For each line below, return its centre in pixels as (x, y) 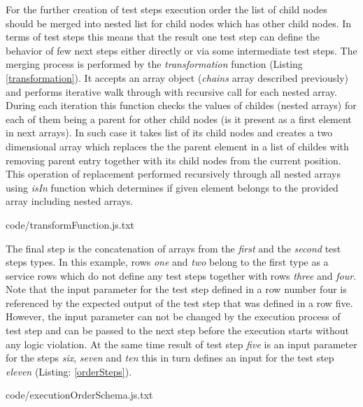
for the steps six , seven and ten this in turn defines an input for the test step (170, 358)
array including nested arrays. (70, 201)
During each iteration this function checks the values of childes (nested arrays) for (181, 105)
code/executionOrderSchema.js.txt (79, 395)
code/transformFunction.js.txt (70, 224)
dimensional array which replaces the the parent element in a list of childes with (177, 146)
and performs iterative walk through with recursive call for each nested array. (171, 91)
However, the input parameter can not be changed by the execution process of (173, 316)
